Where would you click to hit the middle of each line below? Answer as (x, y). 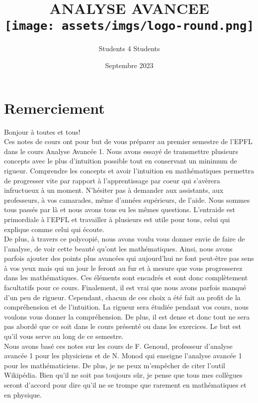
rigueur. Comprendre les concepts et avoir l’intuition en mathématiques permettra (129, 170)
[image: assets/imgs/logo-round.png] (129, 26)
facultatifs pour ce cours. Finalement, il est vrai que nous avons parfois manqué (125, 287)
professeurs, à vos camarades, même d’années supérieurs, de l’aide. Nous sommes (127, 200)
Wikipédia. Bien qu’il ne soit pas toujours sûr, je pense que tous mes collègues (123, 375)
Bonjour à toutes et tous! (42, 131)
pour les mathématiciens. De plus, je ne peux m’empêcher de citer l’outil (115, 365)
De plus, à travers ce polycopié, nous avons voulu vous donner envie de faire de (125, 239)
